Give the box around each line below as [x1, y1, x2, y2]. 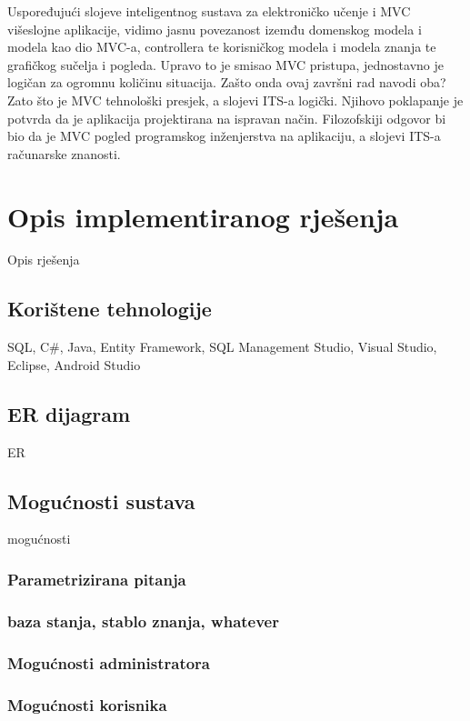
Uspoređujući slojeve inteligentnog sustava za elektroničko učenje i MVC [7, 2, 411, 20]
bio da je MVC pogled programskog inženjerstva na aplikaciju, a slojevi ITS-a [7, 126, 441, 145]
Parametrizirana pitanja [7, 567, 186, 590]
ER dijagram [7, 399, 131, 427]
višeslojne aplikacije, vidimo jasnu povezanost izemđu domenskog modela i [7, 19, 422, 38]
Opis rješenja [7, 250, 80, 269]
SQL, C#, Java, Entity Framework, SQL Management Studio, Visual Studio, [7, 337, 437, 356]
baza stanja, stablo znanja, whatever [7, 609, 279, 632]
